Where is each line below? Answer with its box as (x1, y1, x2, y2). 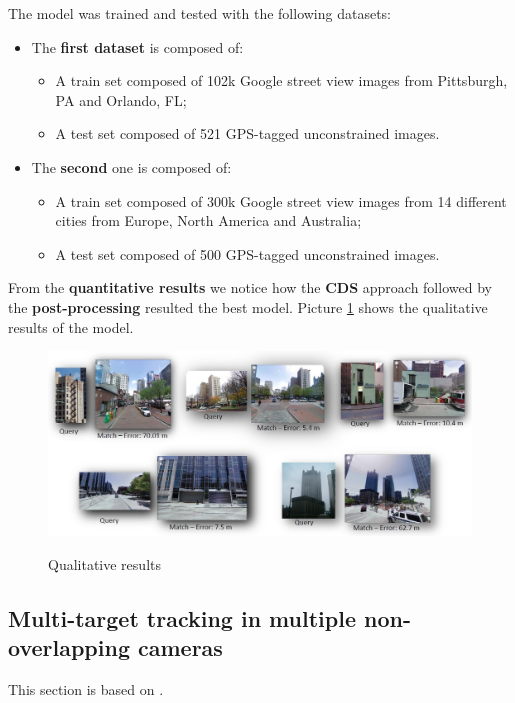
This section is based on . (8, 678, 164, 699)
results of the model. (8, 316, 134, 337)
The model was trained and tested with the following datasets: (8, 3, 391, 23)
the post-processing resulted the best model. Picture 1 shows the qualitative (8, 296, 488, 317)
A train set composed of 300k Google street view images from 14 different (55, 190, 507, 211)
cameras (138, 632, 223, 663)
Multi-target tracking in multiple (8, 602, 356, 633)
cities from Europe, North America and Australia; (55, 210, 362, 231)
